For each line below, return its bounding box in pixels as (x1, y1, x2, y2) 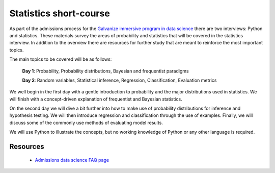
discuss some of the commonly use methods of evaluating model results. (9, 119, 163, 126)
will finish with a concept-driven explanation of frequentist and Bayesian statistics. (9, 96, 183, 102)
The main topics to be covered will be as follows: (9, 56, 112, 62)
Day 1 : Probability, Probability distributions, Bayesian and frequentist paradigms (22, 68, 189, 74)
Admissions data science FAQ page (35, 157, 109, 163)
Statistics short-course (9, 8, 111, 19)
